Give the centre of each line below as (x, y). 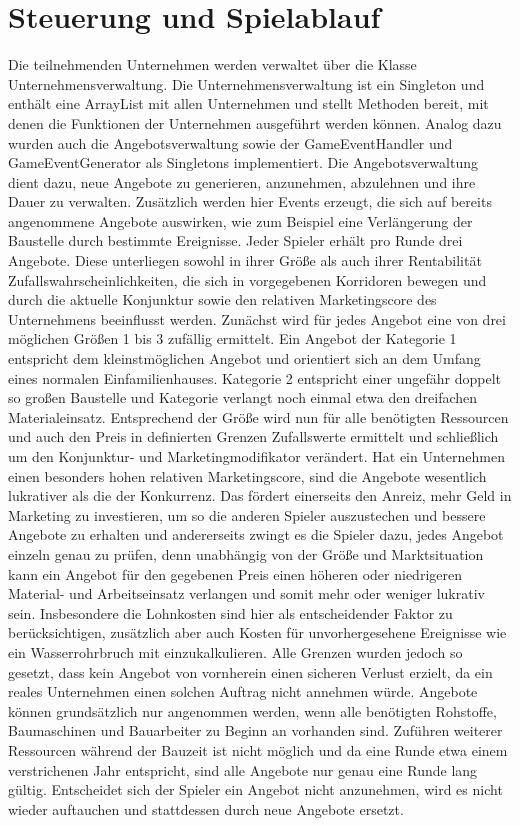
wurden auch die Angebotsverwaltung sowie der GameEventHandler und (230, 142)
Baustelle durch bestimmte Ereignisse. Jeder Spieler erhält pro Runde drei (235, 240)
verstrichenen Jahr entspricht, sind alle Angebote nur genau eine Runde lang (243, 769)
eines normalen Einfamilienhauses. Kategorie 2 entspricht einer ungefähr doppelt (255, 377)
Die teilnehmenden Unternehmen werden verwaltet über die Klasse (212, 64)
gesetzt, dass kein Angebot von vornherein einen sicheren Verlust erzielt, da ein (250, 671)
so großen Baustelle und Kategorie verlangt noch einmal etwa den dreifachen (243, 397)
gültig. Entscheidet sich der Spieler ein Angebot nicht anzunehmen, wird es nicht (255, 789)
